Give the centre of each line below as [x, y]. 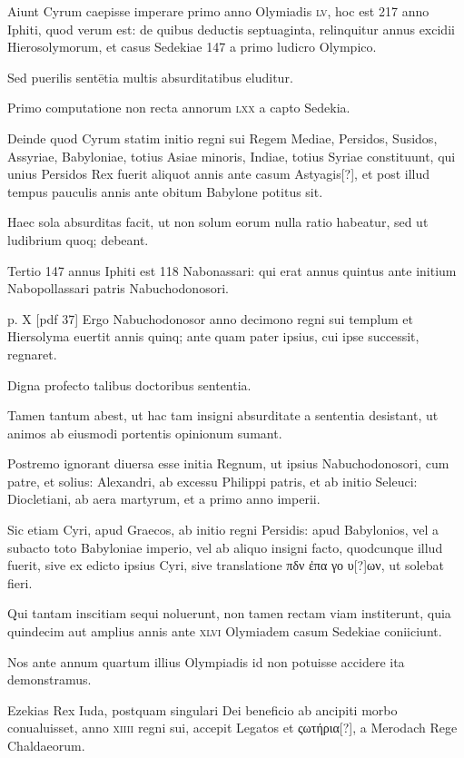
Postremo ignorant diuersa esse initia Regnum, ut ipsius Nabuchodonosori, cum [228, 463]
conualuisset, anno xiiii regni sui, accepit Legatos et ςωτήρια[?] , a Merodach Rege [232, 728]
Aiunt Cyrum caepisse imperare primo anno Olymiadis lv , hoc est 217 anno [218, 11]
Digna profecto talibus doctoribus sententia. [129, 384]
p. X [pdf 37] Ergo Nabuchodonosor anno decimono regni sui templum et [210, 318]
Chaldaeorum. [46, 745]
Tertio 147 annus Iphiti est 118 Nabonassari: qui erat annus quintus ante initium [232, 270]
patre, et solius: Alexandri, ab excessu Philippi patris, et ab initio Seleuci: [212, 481]
